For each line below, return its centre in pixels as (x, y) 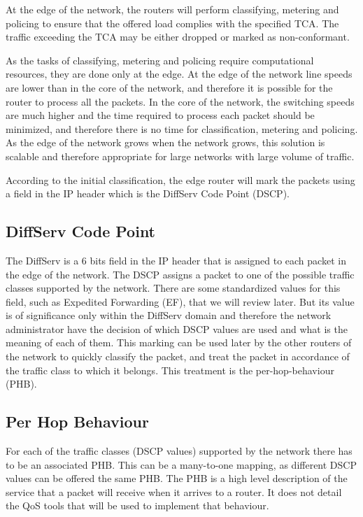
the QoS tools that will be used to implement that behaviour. (137, 505)
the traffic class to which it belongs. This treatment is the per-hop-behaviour (170, 370)
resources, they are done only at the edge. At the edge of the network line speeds (179, 74)
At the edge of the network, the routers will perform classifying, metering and (172, 9)
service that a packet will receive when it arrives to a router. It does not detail (174, 491)
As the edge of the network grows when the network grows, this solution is (165, 142)
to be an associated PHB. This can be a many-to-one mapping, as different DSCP (181, 464)
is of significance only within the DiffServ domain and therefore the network (169, 315)
